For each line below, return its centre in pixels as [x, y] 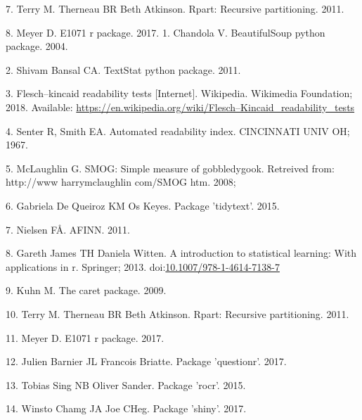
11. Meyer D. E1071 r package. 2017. [85, 337]
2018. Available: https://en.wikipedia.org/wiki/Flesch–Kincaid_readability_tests [180, 107]
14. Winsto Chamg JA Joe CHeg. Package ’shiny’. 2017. [126, 408]
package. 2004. [37, 46]
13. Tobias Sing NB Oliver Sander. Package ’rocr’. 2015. [126, 384]
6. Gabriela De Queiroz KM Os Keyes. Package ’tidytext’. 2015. [143, 205]
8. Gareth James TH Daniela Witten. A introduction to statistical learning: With [181, 253]
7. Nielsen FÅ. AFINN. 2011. [68, 229]
